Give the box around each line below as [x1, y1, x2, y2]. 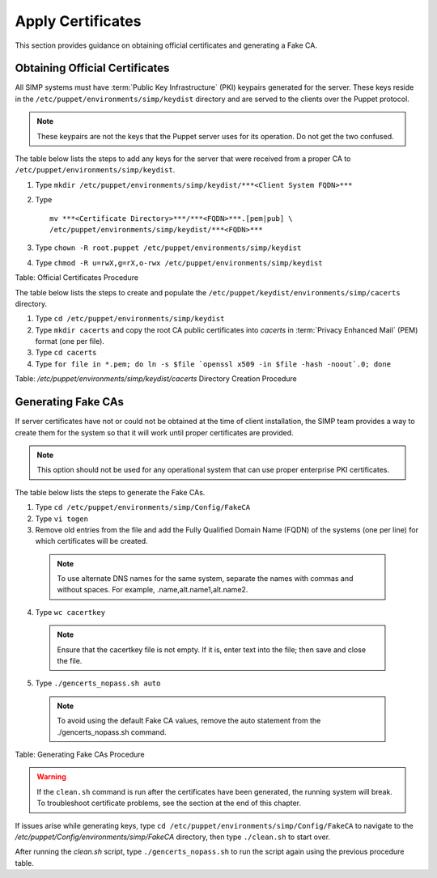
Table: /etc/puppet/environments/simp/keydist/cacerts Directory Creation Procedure [15, 374, 297, 384]
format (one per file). [35, 337, 105, 346]
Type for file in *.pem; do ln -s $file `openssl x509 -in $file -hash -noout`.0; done [35, 358, 392, 368]
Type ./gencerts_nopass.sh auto [35, 678, 161, 688]
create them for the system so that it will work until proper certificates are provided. [15, 427, 295, 437]
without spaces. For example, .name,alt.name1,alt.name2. [57, 585, 248, 595]
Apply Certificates [15, 12, 142, 30]
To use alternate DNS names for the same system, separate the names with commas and [57, 574, 354, 583]
